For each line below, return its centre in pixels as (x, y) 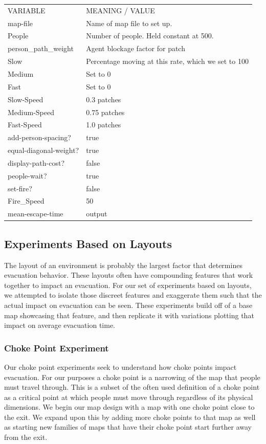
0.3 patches (104, 99)
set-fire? (20, 188)
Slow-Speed (26, 99)
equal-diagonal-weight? (43, 150)
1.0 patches (104, 125)
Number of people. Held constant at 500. (150, 36)
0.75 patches (105, 112)
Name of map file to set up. (129, 23)
